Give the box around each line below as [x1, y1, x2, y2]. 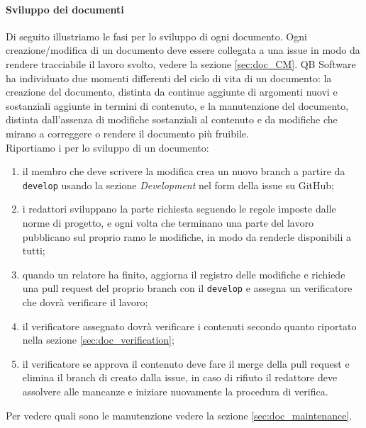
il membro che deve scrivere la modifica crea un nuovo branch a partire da [22, 164, 345, 179]
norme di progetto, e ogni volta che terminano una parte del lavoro [22, 215, 314, 230]
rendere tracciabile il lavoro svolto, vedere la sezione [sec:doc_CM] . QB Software [6, 56, 356, 71]
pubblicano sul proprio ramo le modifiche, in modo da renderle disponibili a [22, 229, 351, 244]
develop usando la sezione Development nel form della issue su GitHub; [22, 177, 334, 192]
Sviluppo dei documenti [6, 1, 124, 16]
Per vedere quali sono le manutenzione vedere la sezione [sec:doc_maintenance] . [6, 407, 353, 422]
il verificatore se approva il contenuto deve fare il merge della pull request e [22, 356, 350, 371]
